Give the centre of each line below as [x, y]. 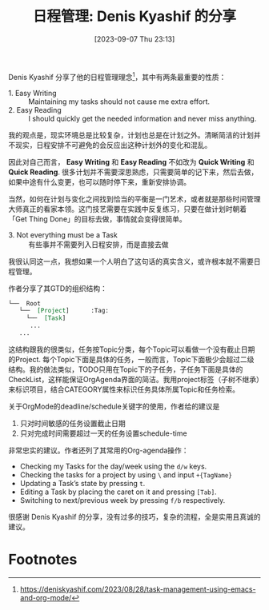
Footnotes [43, 560]
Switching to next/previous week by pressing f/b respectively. [122, 500]
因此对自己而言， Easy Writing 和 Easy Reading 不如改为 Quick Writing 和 [131, 161]
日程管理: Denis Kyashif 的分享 [134, 16]
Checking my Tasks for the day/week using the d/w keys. [113, 466]
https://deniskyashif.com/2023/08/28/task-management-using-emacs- [138, 589]
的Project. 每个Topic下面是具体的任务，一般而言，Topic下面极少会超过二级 [131, 359]
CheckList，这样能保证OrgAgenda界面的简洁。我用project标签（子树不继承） [134, 379]
